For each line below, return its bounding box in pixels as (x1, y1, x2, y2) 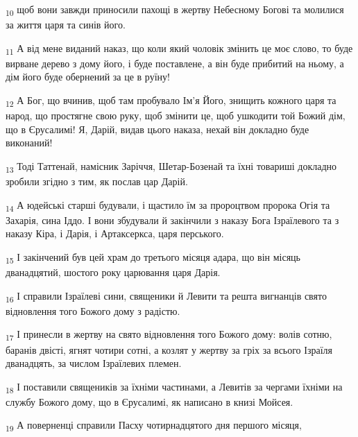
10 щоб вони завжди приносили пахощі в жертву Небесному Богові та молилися (6, 2, 344, 18)
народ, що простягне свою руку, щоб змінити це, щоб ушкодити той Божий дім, (6, 108, 346, 123)
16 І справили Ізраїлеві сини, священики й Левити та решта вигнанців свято (6, 288, 327, 305)
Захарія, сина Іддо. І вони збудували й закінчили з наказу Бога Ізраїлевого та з (6, 212, 339, 227)
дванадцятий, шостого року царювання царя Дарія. (6, 265, 221, 280)
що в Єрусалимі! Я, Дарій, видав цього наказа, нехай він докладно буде (6, 121, 309, 136)
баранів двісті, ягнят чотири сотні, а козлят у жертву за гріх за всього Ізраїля (6, 342, 333, 357)
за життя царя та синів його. (6, 17, 126, 32)
